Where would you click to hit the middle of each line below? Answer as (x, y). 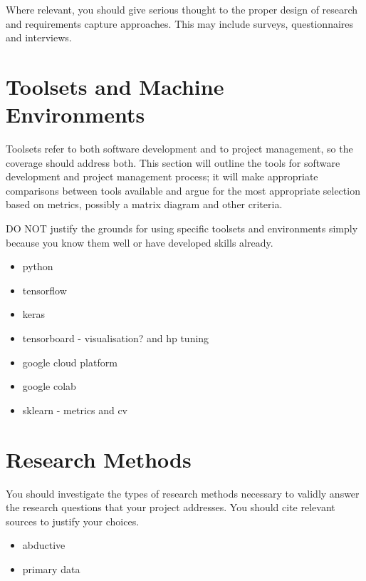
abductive (44, 545)
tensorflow (45, 290)
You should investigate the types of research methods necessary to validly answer (183, 493)
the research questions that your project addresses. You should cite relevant (171, 507)
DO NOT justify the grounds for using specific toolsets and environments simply (182, 228)
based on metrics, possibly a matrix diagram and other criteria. (144, 204)
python (38, 266)
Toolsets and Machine (115, 86)
